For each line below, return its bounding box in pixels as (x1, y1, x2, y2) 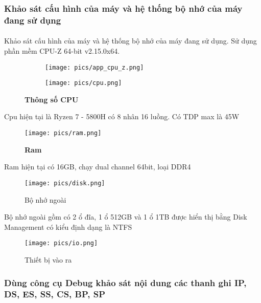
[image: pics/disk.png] (25, 179, 105, 187)
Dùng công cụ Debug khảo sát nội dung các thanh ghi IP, (4, 276, 247, 289)
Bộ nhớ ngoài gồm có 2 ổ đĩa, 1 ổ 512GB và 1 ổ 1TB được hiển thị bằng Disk (4, 211, 247, 222)
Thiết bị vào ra (25, 254, 72, 265)
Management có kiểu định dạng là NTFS (4, 221, 132, 232)
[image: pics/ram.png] (25, 129, 102, 137)
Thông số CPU (25, 94, 79, 104)
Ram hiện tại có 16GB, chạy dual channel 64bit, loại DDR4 (4, 161, 191, 172)
